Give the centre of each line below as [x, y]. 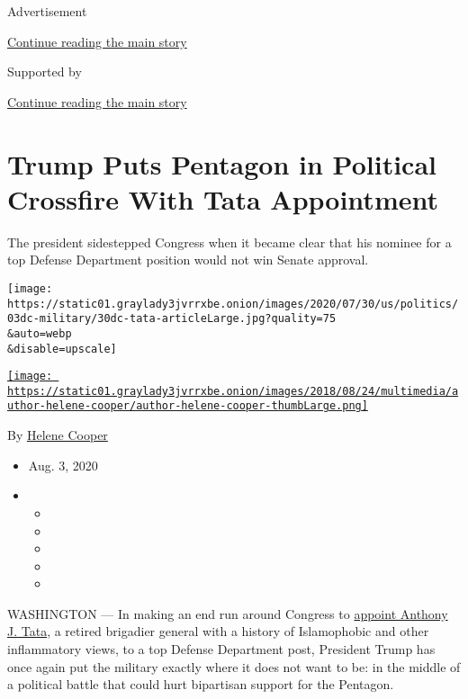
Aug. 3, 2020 [63, 465]
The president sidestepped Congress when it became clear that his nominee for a [229, 242]
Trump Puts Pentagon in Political [222, 163]
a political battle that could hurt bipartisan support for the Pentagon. [201, 684]
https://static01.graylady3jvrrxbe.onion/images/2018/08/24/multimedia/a [233, 391]
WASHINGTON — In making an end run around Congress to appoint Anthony [228, 613]
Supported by [45, 72]
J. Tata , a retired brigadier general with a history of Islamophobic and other [218, 631]
